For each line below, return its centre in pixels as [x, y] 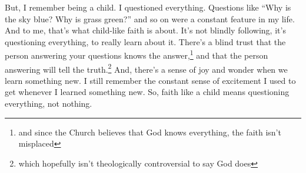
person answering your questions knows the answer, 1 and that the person [137, 55]
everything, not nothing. [49, 104]
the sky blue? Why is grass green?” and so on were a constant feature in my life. [150, 18]
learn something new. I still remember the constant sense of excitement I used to [150, 80]
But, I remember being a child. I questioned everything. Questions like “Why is [148, 7]
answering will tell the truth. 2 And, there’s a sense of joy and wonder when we [146, 68]
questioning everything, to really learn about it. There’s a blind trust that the [145, 41]
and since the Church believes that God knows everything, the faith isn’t [150, 132]
